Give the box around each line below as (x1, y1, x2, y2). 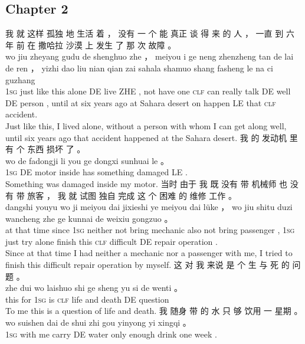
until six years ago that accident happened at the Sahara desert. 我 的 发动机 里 (5, 131, 298, 143)
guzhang (5, 73, 35, 86)
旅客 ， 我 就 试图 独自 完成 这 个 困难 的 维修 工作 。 (27, 189, 237, 201)
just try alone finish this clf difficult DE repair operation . (5, 235, 218, 247)
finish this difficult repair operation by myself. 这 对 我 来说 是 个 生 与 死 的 (5, 258, 290, 271)
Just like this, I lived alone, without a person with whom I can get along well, (5, 119, 287, 132)
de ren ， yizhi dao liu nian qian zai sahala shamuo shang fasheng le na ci (5, 61, 273, 74)
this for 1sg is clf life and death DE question (5, 293, 169, 305)
